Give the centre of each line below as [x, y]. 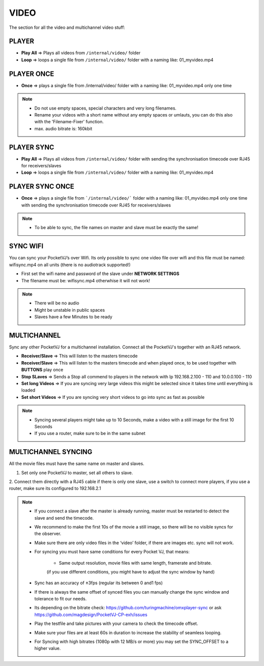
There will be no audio [57, 303]
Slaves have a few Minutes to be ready [73, 317]
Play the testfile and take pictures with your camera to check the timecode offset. [116, 623]
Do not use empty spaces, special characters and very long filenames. [106, 108]
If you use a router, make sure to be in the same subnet [90, 434]
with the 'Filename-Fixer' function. [69, 122]
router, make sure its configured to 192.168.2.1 [55, 488]
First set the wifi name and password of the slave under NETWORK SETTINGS [100, 274]
